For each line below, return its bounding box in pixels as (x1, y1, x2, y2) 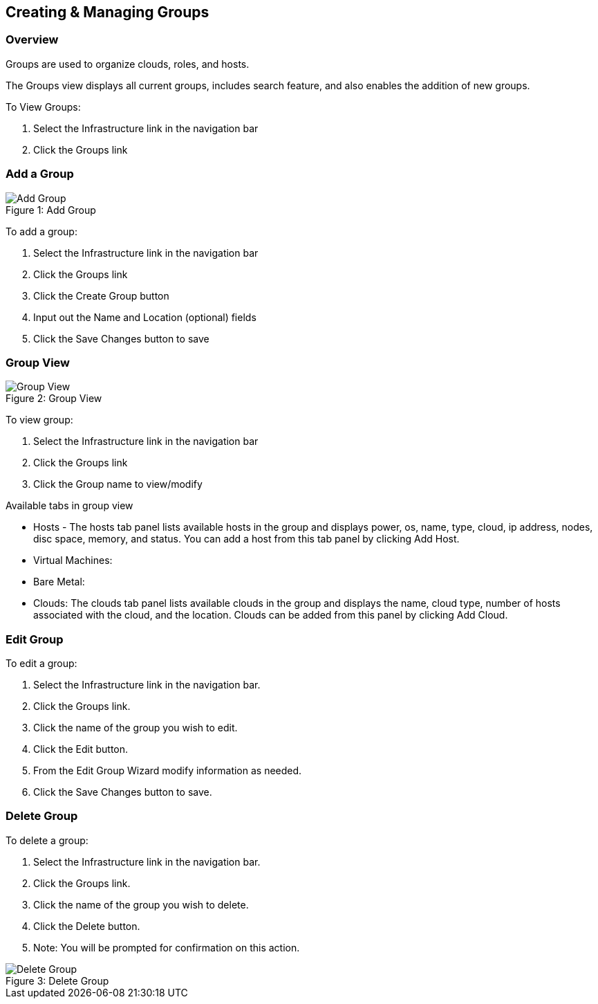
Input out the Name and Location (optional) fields (33, 311, 256, 323)
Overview (6, 33, 59, 47)
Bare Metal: (33, 576, 85, 588)
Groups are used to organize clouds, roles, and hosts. (6, 57, 250, 70)
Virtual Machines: (33, 554, 113, 567)
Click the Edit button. (33, 743, 129, 756)
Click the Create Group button (33, 289, 169, 302)
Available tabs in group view (6, 500, 133, 512)
